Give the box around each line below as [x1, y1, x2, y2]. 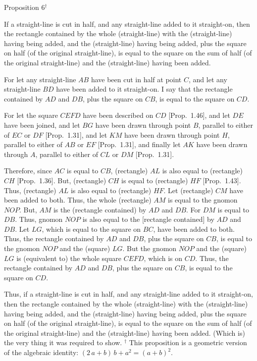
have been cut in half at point [91, 74, 182, 84]
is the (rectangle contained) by [53, 204, 147, 214]
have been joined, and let [4, 119, 80, 130]
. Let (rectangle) [163, 185, 213, 195]
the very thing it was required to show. [4, 337, 122, 348]
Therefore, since [4, 165, 52, 176]
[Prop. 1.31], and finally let [98, 139, 181, 150]
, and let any [188, 74, 227, 84]
